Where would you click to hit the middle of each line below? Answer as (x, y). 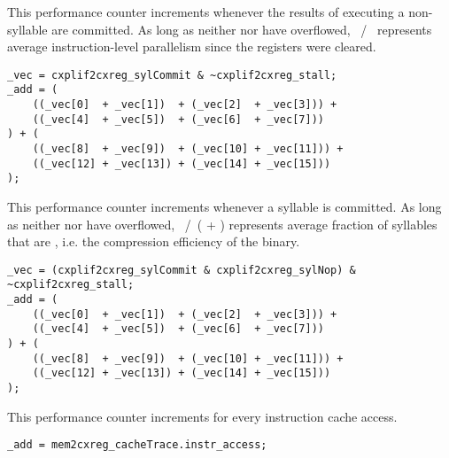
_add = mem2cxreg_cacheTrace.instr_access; (137, 445)
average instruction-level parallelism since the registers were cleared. (192, 47)
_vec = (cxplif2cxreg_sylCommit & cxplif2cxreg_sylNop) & (182, 270)
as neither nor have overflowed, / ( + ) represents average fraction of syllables (222, 224)
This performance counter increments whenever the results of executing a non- (220, 12)
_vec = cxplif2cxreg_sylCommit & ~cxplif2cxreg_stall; (172, 75)
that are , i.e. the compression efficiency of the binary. (154, 241)
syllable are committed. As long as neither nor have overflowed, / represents (220, 29)
